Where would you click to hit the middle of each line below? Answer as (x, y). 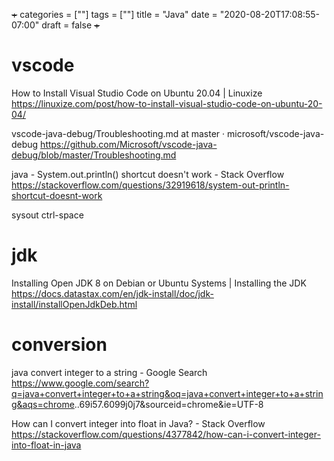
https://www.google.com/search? (80, 383)
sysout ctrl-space (47, 215)
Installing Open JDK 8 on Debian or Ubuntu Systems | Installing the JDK (159, 283)
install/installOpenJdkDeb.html (74, 304)
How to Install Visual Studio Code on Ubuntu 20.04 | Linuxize (137, 93)
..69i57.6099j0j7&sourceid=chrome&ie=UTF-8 (169, 404)
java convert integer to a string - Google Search (109, 372)
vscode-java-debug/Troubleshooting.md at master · (118, 133)
